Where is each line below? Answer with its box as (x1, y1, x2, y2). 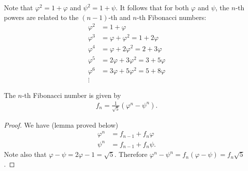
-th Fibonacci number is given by (22, 90, 121, 100)
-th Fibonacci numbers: (136, 12, 207, 22)
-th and (108, 12, 131, 22)
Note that (4, 2, 33, 12)
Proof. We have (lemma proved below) (4, 119, 118, 130)
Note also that (4, 149, 47, 159)
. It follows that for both (115, 2, 189, 12)
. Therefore (114, 149, 148, 159)
